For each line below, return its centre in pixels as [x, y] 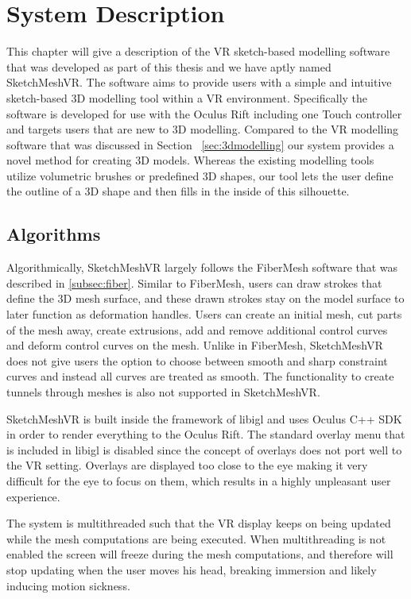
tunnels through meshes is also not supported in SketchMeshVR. [163, 392]
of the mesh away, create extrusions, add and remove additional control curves [197, 329]
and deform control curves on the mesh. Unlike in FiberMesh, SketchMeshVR [195, 345]
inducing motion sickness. [68, 585]
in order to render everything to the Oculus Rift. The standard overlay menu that [206, 434]
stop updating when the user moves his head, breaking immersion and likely [192, 569]
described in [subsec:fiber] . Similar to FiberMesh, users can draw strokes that [194, 282]
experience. [33, 496]
